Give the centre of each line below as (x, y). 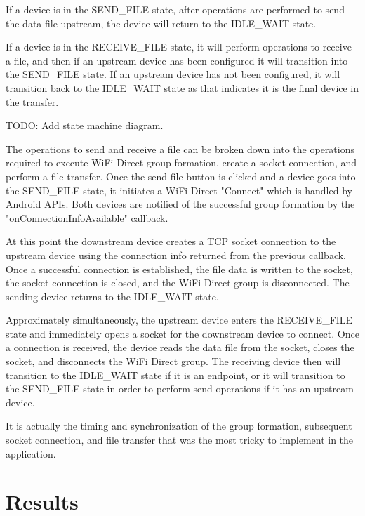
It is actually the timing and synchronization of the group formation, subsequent (179, 426)
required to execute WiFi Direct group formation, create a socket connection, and (181, 163)
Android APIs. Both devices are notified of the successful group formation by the (180, 204)
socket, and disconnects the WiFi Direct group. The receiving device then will (173, 361)
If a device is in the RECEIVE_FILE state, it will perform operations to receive (179, 47)
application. (31, 453)
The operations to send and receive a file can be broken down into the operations (180, 148)
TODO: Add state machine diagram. (85, 125)
